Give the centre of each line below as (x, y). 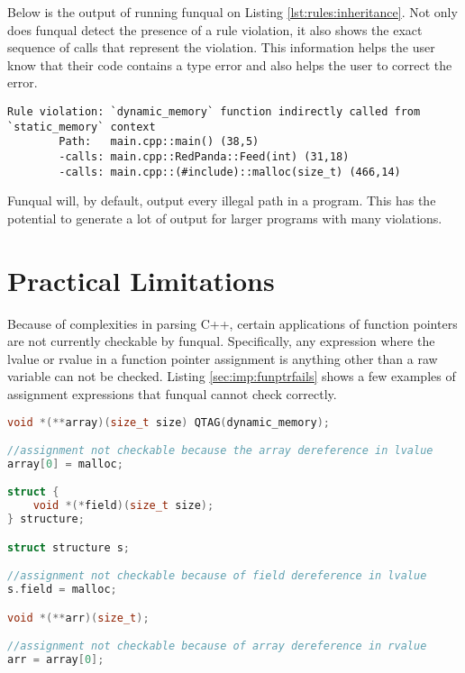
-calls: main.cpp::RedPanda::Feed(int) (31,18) (204, 156)
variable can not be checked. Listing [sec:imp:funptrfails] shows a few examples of (232, 376)
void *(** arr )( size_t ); (78, 618)
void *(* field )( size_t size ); (123, 506)
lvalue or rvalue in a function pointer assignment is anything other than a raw (223, 358)
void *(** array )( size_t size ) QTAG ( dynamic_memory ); (169, 422)
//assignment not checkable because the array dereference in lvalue (220, 451)
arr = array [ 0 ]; (56, 660)
